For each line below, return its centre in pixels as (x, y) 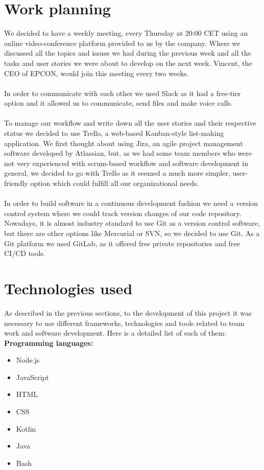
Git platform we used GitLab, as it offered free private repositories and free (122, 243)
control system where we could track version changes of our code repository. (123, 213)
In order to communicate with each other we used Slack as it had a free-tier (123, 93)
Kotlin (26, 428)
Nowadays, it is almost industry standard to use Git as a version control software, (132, 223)
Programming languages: (49, 343)
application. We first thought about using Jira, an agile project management (124, 143)
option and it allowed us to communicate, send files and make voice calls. (118, 103)
